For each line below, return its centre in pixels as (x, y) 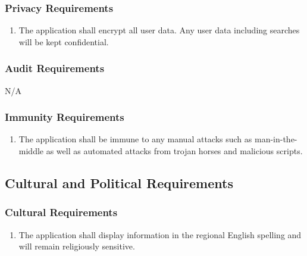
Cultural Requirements (61, 212)
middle (31, 151)
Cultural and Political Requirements (119, 183)
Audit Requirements (55, 68)
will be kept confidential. (64, 41)
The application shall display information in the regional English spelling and (160, 234)
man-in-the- (276, 139)
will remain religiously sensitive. (77, 246)
